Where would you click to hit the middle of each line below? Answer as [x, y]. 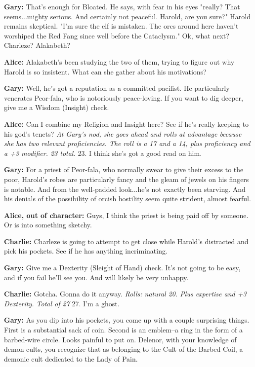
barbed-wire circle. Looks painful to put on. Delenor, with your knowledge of [120, 339]
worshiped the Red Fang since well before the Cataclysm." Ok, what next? [117, 35]
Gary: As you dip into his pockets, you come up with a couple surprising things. [127, 320]
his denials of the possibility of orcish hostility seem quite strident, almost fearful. [127, 199]
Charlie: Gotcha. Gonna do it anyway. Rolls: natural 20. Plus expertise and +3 [125, 294]
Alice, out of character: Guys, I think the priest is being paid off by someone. [126, 215]
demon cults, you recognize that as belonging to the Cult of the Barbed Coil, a [124, 349]
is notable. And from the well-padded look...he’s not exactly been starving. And [125, 189]
